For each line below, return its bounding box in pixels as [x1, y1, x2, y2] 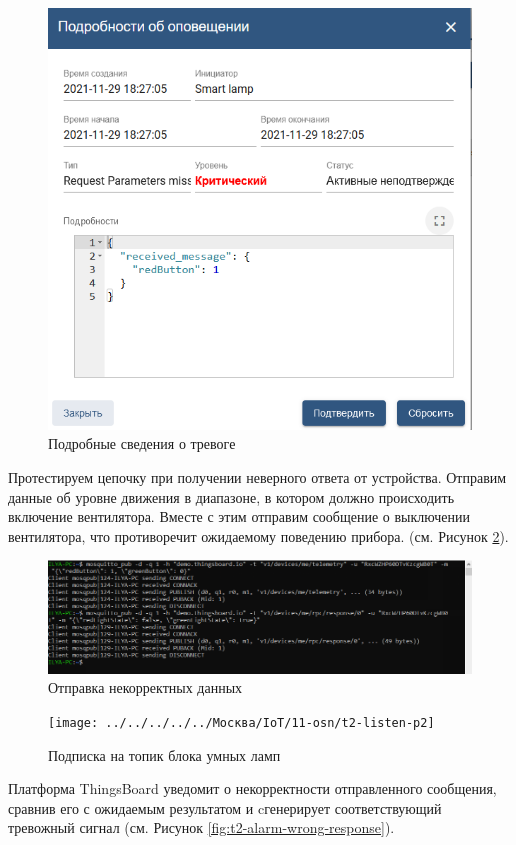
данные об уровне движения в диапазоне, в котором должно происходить [8, 486, 455, 507]
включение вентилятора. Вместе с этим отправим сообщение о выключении [8, 506, 470, 527]
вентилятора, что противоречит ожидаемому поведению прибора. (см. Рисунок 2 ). [8, 525, 509, 546]
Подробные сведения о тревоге [48, 433, 236, 454]
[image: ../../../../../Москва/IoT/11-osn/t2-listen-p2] [48, 716, 435, 730]
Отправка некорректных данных [48, 677, 243, 698]
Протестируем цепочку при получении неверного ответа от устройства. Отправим [8, 467, 507, 488]
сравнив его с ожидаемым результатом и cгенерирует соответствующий [8, 797, 442, 818]
